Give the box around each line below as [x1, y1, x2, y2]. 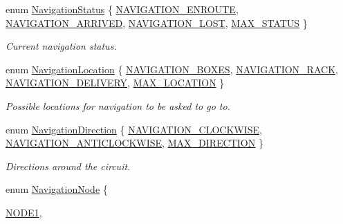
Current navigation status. [6, 39, 117, 53]
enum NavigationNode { [6, 182, 108, 196]
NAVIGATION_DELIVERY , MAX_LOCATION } [6, 75, 225, 90]
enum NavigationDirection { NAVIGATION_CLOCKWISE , [6, 122, 263, 136]
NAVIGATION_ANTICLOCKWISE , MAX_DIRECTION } [6, 136, 263, 150]
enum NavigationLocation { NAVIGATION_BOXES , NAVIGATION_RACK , [6, 62, 338, 76]
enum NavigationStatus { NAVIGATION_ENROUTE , [6, 2, 239, 16]
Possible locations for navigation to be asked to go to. [6, 98, 230, 113]
